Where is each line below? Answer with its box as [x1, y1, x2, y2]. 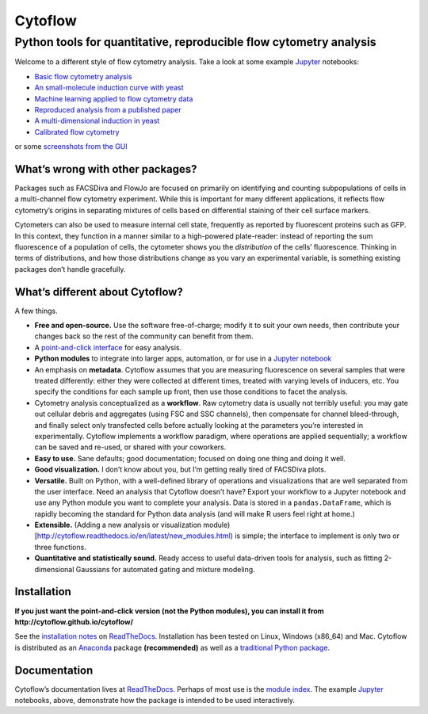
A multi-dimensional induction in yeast [34, 116, 160, 126]
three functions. [34, 542, 86, 552]
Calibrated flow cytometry [34, 127, 120, 136]
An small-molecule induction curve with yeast [34, 83, 184, 93]
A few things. [14, 306, 59, 315]
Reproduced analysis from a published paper [34, 105, 182, 114]
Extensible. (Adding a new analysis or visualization [34, 520, 202, 530]
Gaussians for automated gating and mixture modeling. [75, 564, 255, 574]
